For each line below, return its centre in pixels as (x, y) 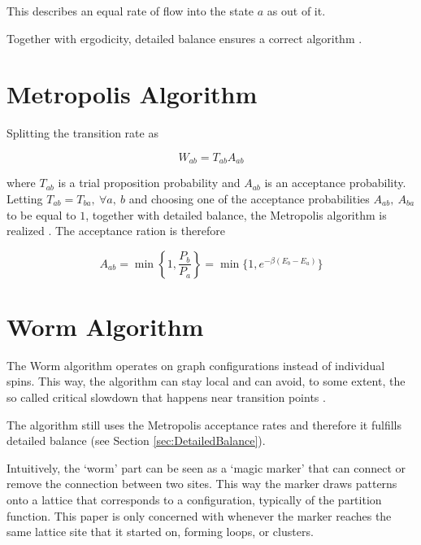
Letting (25, 198)
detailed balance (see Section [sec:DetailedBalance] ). (136, 440)
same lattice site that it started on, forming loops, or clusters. (160, 532)
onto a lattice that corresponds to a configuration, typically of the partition (194, 500)
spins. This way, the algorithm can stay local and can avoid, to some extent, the (206, 381)
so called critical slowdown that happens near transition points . (166, 397)
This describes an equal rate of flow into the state (130, 11)
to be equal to (41, 214)
